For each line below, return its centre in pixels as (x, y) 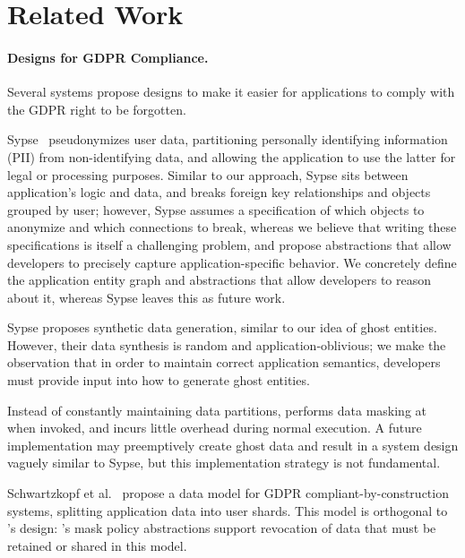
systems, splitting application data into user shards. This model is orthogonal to (228, 510)
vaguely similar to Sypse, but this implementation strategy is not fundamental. (224, 463)
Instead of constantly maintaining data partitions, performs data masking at (217, 410)
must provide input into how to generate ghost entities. (159, 380)
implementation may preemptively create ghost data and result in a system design (233, 445)
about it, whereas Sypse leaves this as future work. (146, 297)
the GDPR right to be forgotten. (97, 109)
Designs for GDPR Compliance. (108, 57)
